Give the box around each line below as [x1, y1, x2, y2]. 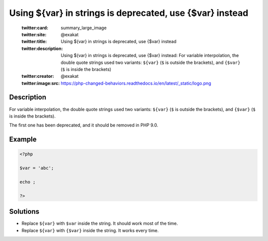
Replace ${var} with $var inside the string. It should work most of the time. [21, 221, 178, 227]
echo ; [19, 179, 36, 184]
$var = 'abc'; [19, 165, 54, 171]
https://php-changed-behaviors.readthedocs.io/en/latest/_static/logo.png [61, 80, 211, 86]
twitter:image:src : [21, 80, 60, 86]
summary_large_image [61, 25, 107, 31]
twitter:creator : [21, 73, 54, 79]
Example [9, 135, 37, 144]
